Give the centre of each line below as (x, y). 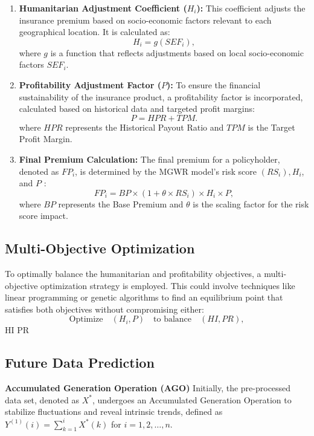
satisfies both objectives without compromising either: (104, 309)
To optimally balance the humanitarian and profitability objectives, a (133, 274)
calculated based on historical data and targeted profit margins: (137, 109)
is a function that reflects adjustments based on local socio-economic (177, 52)
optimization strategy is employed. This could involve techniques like (168, 285)
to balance (173, 320)
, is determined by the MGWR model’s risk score (166, 171)
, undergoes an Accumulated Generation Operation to (192, 399)
